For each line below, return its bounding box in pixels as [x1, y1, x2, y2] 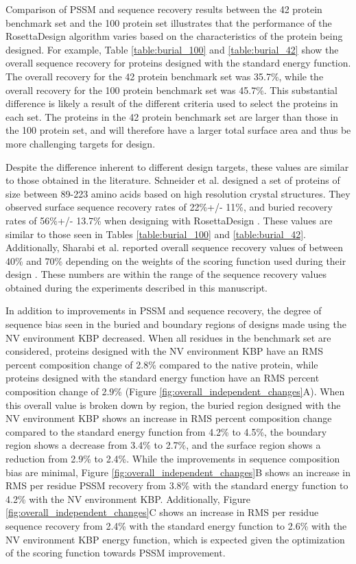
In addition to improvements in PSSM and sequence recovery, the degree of [5, 303, 322, 318]
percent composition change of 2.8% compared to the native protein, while [5, 357, 318, 371]
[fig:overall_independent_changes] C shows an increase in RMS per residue [5, 505, 319, 519]
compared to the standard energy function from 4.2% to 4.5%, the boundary [5, 424, 327, 438]
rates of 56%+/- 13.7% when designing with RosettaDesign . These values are [5, 213, 333, 227]
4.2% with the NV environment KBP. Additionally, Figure [5, 491, 250, 506]
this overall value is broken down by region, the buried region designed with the [5, 397, 341, 412]
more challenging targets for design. [5, 136, 156, 150]
